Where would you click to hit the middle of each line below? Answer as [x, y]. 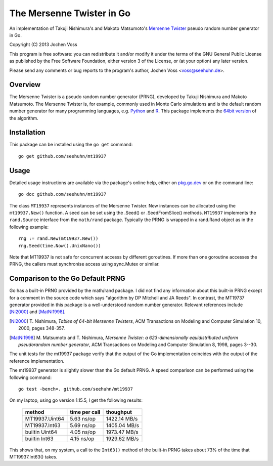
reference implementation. [37, 361]
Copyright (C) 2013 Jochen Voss [43, 45]
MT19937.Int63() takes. [33, 457]
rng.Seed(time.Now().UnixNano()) [60, 246]
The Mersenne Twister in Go [70, 13]
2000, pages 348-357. [42, 328]
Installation [27, 132]
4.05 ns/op [83, 432]
